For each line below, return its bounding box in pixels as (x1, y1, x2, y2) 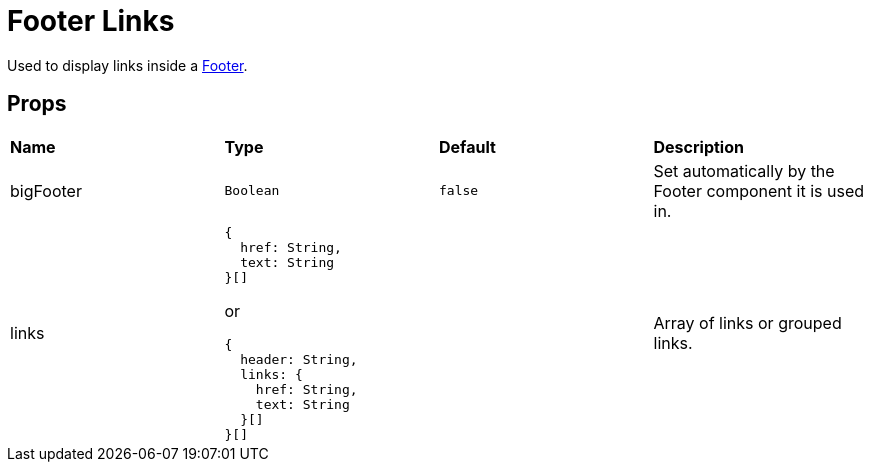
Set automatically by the (653, 160, 835, 181)
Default (439, 136, 496, 157)
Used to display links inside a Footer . (7, 56, 248, 74)
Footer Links (7, 4, 175, 38)
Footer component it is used (653, 180, 864, 201)
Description (653, 136, 744, 157)
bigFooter (10, 180, 82, 201)
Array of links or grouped (653, 313, 842, 334)
